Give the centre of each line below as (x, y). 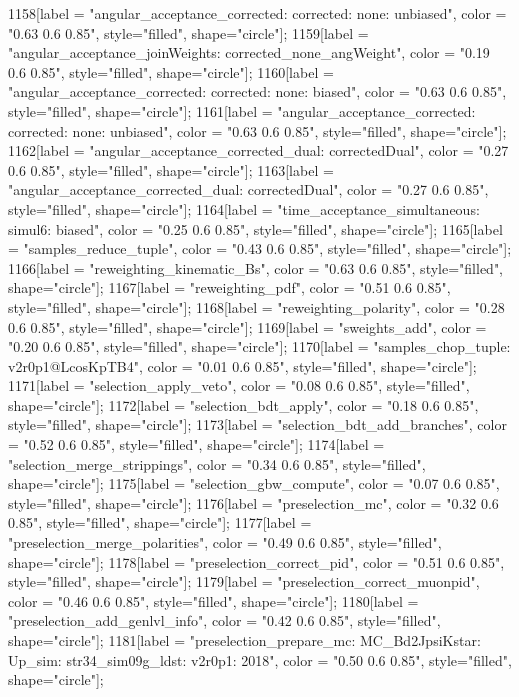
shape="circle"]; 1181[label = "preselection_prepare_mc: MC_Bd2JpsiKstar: (244, 640)
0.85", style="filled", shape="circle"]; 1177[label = (160, 522)
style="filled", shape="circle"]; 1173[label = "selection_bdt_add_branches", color (257, 424)
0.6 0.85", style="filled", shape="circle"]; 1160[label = (171, 71)
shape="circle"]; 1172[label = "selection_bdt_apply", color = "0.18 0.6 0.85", (243, 404)
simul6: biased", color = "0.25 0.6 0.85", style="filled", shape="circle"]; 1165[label (255, 228)
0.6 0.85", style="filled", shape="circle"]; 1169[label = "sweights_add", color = (247, 326)
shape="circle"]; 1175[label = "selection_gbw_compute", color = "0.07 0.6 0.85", (254, 483)
